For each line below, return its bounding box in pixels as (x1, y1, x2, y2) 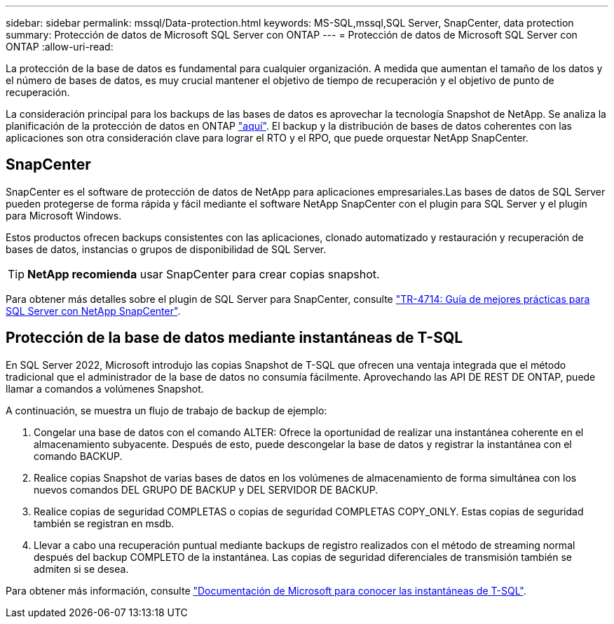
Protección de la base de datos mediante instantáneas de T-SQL (6, 329, 463, 347)
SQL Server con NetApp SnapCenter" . (6, 304, 181, 317)
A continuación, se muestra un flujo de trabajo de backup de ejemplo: (6, 404, 327, 416)
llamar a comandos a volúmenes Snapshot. (6, 382, 204, 395)
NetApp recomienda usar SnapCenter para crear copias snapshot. (27, 266, 380, 281)
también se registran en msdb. (34, 517, 175, 529)
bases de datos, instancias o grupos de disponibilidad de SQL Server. (6, 243, 327, 255)
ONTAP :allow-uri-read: (6, 41, 114, 53)
